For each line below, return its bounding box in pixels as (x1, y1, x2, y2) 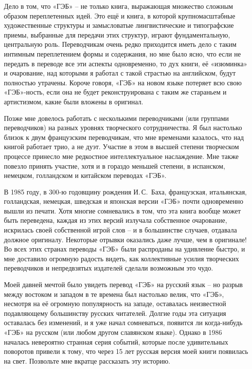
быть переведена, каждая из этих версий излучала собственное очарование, (4, 215, 227, 225)
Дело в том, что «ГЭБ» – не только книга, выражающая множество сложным (4, 1, 233, 11)
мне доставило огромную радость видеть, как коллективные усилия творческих (4, 253, 239, 263)
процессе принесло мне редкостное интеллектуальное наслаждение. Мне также (4, 151, 239, 161)
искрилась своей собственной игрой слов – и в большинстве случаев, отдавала (4, 225, 237, 235)
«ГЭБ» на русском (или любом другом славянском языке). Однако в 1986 (4, 327, 222, 337)
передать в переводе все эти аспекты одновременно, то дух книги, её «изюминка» (4, 58, 248, 68)
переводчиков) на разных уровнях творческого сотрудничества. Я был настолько (4, 122, 242, 133)
